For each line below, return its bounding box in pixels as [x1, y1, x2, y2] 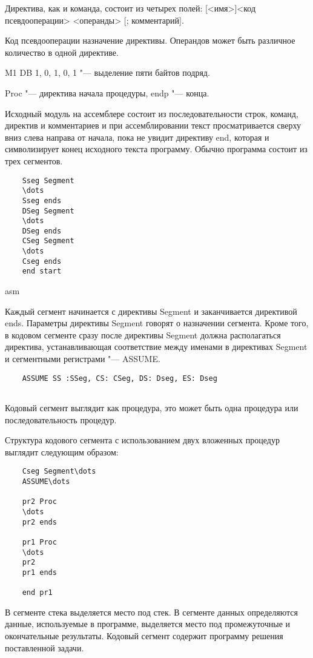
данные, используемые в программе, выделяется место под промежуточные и [5, 617, 291, 630]
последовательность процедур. [5, 413, 117, 426]
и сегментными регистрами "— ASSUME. [5, 352, 160, 365]
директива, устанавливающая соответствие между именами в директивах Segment [5, 340, 308, 353]
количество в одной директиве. [5, 45, 119, 58]
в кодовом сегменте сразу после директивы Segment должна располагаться [5, 328, 281, 341]
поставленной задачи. [5, 641, 84, 654]
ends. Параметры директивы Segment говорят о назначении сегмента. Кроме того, [5, 317, 309, 329]
